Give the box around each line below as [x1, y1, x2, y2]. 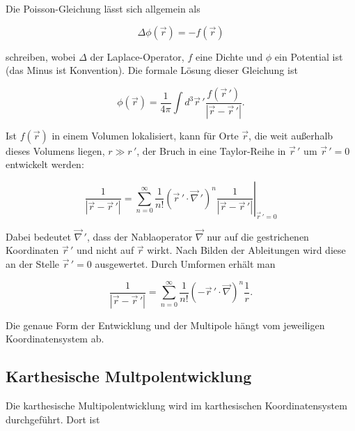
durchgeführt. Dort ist [6, 411, 100, 426]
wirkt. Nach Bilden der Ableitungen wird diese [147, 243, 346, 257]
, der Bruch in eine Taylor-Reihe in [136, 143, 286, 158]
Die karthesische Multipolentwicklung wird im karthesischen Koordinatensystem [6, 398, 347, 413]
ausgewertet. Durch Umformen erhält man [95, 257, 276, 271]
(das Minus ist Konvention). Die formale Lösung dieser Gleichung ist [6, 63, 298, 77]
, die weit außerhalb [248, 128, 333, 142]
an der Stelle [6, 257, 60, 271]
